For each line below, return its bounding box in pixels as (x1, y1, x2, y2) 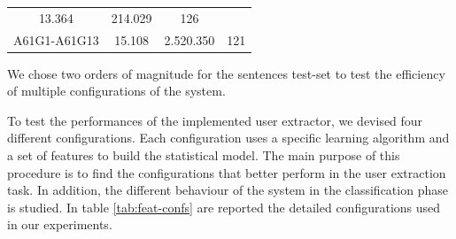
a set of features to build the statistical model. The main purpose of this (7, 146, 400, 165)
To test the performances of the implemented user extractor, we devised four (7, 111, 423, 129)
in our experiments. (7, 215, 112, 234)
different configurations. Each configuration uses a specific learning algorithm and (7, 128, 450, 147)
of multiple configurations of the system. (7, 81, 226, 100)
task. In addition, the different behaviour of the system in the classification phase (7, 181, 448, 199)
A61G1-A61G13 (13, 30, 99, 49)
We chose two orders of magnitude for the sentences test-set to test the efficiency (7, 64, 445, 82)
